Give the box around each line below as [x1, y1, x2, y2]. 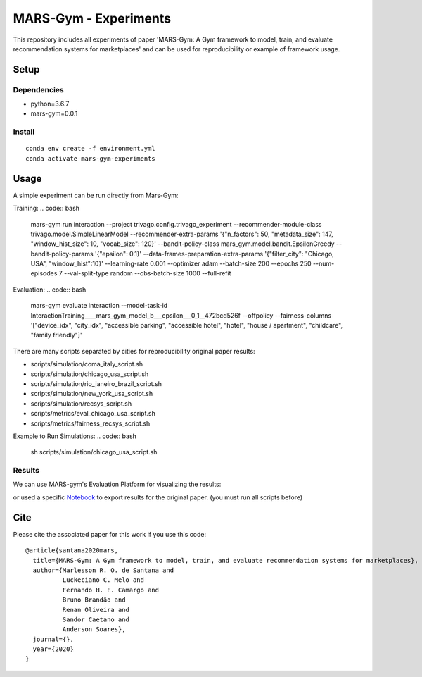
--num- [313, 259, 335, 268]
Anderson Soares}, [62, 626, 126, 633]
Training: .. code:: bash [13, 204, 80, 213]
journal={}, [32, 635, 74, 643]
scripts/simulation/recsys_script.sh [30, 399, 132, 408]
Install [13, 127, 35, 137]
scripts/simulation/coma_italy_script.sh [30, 360, 143, 368]
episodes [30, 269, 58, 278]
